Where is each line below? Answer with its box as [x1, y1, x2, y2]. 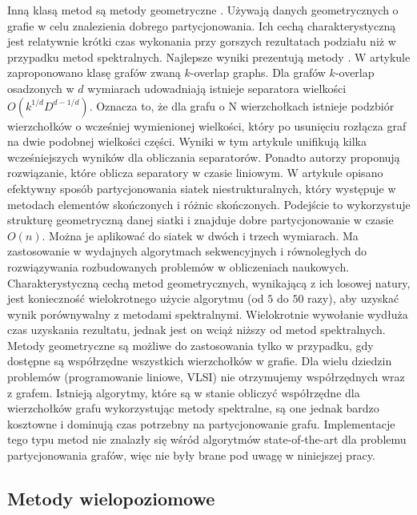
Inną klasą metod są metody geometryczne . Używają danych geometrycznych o [7, 2, 399, 18]
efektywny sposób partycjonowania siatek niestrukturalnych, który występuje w [7, 179, 396, 196]
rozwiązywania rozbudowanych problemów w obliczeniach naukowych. [7, 258, 350, 275]
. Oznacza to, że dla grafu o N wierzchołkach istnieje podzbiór [89, 97, 395, 114]
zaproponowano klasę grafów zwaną [7, 64, 181, 81]
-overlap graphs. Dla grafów [190, 64, 326, 81]
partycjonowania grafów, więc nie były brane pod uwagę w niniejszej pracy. [7, 447, 375, 464]
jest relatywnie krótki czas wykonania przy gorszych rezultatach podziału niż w [7, 33, 396, 50]
